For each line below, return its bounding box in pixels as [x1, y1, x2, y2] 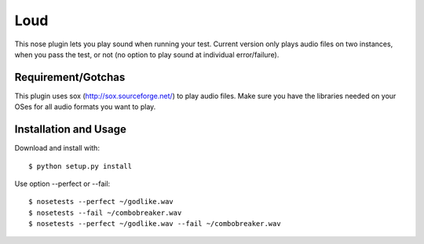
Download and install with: [14, 144, 100, 153]
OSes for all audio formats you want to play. [14, 102, 156, 111]
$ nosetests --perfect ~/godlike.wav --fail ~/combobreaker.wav [28, 220, 282, 228]
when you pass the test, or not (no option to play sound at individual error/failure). [14, 49, 280, 59]
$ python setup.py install [28, 162, 133, 170]
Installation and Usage [14, 122, 127, 137]
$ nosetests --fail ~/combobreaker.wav [28, 208, 182, 217]
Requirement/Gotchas [14, 71, 126, 84]
